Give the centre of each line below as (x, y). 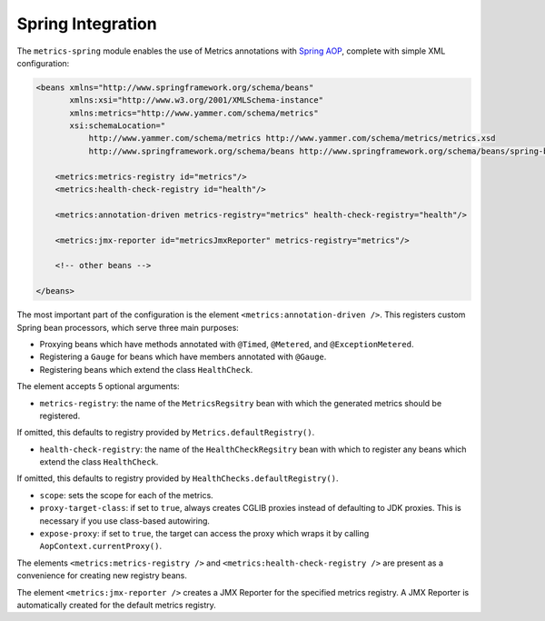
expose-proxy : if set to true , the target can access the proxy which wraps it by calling (204, 534)
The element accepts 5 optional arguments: (99, 386)
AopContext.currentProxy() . (101, 546)
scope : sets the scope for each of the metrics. (126, 495)
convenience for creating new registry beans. (102, 576)
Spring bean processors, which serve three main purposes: (128, 327)
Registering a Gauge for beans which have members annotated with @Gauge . (183, 357)
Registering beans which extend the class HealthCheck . (146, 369)
